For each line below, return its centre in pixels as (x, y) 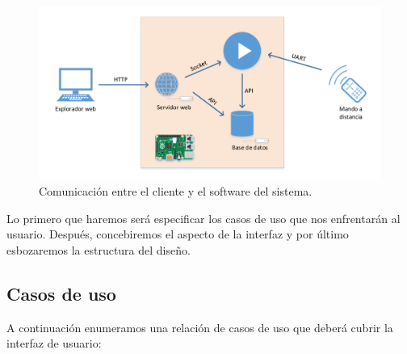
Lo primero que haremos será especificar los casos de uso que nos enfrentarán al (203, 218)
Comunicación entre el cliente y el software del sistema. (176, 191)
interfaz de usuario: (54, 343)
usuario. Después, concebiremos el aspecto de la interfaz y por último (178, 234)
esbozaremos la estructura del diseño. (99, 250)
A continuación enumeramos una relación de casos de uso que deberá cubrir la (200, 327)
